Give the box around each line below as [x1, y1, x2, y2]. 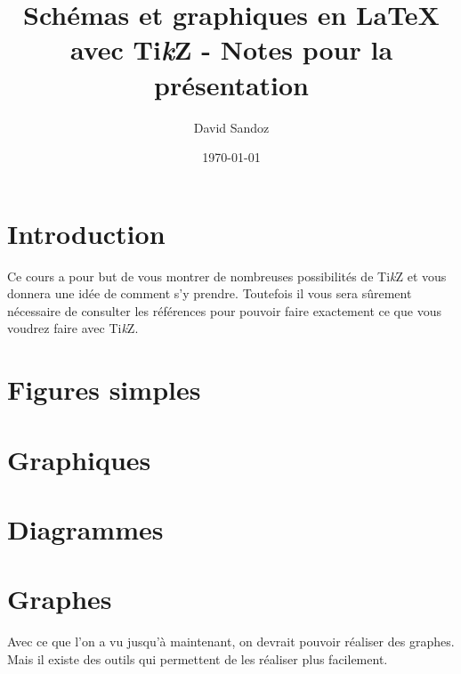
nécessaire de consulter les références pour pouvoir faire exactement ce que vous [7, 301, 441, 320]
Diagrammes [7, 510, 164, 547]
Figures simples [7, 371, 201, 408]
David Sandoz [193, 118, 270, 136]
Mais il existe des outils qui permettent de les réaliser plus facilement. [7, 649, 388, 668]
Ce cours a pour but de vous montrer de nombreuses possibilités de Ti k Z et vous [7, 266, 447, 285]
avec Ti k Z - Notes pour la [69, 31, 393, 69]
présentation [154, 66, 309, 102]
